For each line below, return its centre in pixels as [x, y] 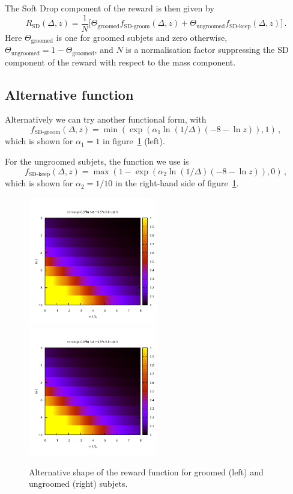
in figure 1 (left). [134, 141]
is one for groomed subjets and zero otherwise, [142, 37]
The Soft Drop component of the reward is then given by [110, 8]
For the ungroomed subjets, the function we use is [97, 161]
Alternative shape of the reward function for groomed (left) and [146, 471]
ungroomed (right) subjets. [78, 483]
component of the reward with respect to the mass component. [120, 62]
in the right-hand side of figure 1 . [177, 183]
